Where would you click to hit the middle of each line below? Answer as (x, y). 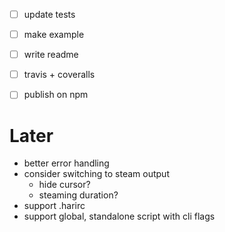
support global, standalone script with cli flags (119, 216)
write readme (51, 55)
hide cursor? (64, 185)
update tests (49, 14)
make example (54, 35)
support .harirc (54, 206)
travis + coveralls (59, 75)
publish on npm (56, 95)
